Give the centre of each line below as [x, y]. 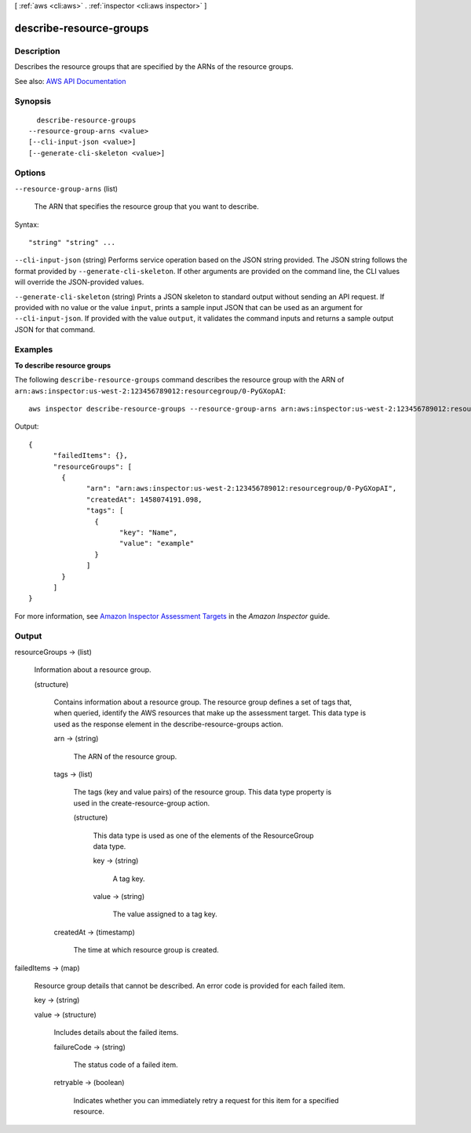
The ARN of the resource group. [125, 756]
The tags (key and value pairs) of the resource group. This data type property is [203, 792]
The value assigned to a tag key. [165, 914]
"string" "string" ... [72, 242]
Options [30, 173]
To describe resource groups [63, 365]
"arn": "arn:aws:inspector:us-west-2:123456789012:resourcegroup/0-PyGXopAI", [242, 488]
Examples [34, 349]
